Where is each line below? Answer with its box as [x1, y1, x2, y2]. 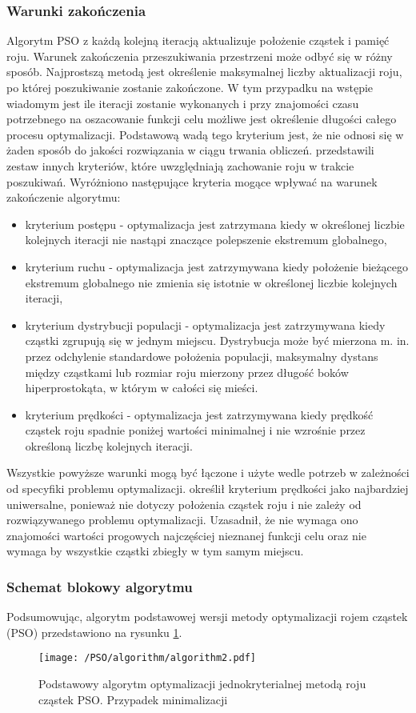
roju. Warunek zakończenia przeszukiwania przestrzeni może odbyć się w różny [6, 47, 393, 64]
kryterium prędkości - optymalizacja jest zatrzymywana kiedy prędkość [25, 406, 374, 423]
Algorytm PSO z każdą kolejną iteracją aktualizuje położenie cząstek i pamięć [6, 32, 390, 49]
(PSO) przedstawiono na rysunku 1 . [6, 623, 182, 640]
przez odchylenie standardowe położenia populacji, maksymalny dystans [25, 347, 378, 364]
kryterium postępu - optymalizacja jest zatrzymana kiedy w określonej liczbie [25, 215, 405, 232]
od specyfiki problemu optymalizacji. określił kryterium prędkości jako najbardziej [6, 480, 409, 497]
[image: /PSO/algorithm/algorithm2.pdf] [38, 652, 257, 664]
